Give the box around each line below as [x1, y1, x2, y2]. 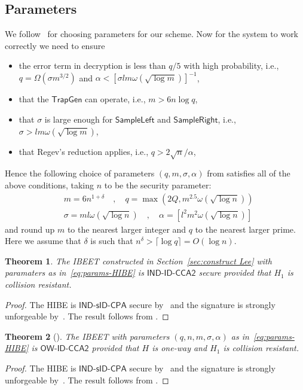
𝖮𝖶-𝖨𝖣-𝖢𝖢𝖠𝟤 [40, 345, 89, 354]
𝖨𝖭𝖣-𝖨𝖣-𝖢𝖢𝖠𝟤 [146, 269, 196, 278]
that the [19, 93, 49, 105]
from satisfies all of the [207, 167, 290, 179]
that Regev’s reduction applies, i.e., [19, 145, 149, 157]
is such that [90, 234, 133, 247]
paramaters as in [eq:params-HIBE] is [5, 266, 144, 279]
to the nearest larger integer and [67, 223, 186, 235]
